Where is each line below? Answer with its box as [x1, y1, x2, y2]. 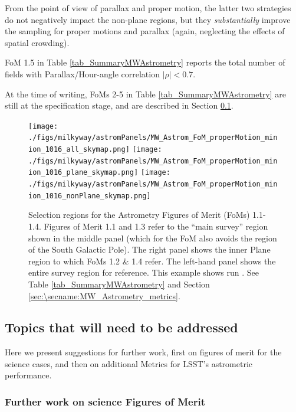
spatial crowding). [5, 36, 70, 48]
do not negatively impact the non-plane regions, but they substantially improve [5, 13, 291, 25]
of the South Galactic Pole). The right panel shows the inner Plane [28, 243, 271, 256]
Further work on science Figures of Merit [5, 394, 205, 408]
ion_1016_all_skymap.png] [28, 145, 130, 154]
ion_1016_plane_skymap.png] [28, 168, 139, 177]
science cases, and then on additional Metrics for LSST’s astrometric [5, 357, 253, 370]
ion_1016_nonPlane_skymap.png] [28, 191, 151, 200]
